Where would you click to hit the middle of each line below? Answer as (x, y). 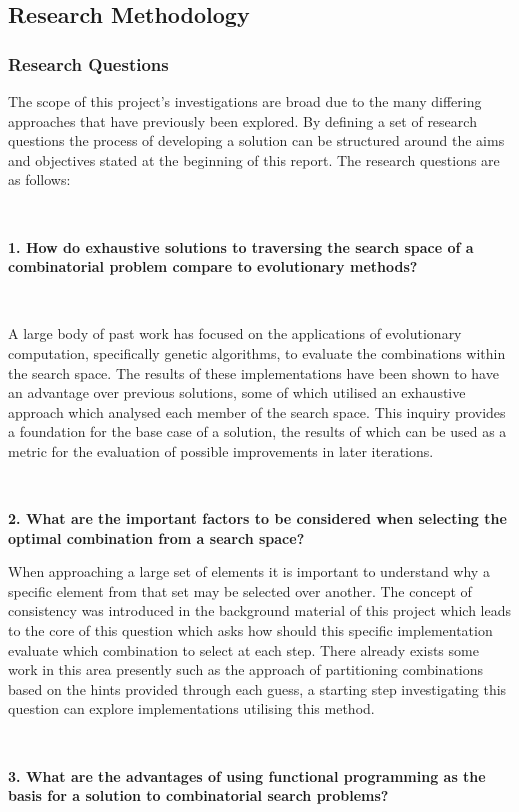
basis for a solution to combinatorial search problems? (198, 795)
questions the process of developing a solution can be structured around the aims (256, 140)
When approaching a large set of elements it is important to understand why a (249, 571)
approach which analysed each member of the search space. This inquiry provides (257, 411)
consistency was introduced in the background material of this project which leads (259, 610)
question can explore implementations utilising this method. (191, 708)
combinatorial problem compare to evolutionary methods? (213, 266)
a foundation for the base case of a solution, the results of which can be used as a (257, 431)
